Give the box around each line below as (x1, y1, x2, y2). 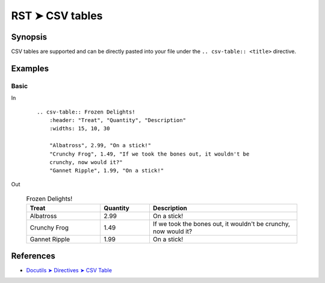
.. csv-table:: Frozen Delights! (37, 108, 135, 115)
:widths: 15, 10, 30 (49, 125, 110, 132)
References (11, 251, 55, 261)
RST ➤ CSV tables (11, 9, 103, 22)
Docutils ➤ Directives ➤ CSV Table (26, 267, 113, 274)
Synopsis (11, 32, 48, 42)
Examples (11, 63, 49, 73)
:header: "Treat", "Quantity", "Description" (49, 117, 187, 123)
